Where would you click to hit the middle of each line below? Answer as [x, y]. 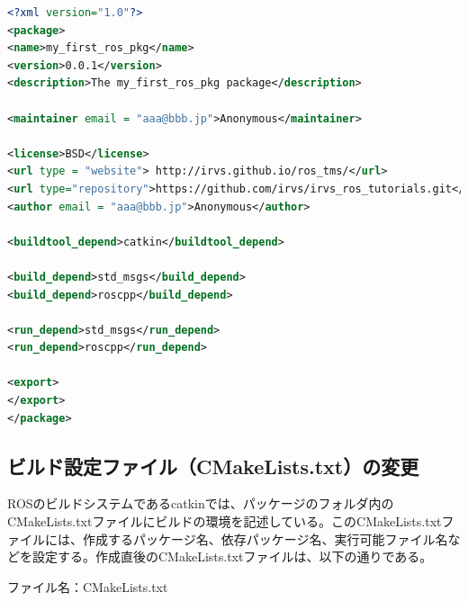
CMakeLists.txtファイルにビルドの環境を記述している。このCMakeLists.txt [225, 521]
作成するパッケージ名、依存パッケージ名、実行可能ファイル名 [265, 538]
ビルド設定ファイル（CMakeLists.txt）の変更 [213, 466]
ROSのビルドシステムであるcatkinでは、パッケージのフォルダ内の [201, 503]
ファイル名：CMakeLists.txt [88, 586]
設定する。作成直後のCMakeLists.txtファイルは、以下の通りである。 [232, 556]
